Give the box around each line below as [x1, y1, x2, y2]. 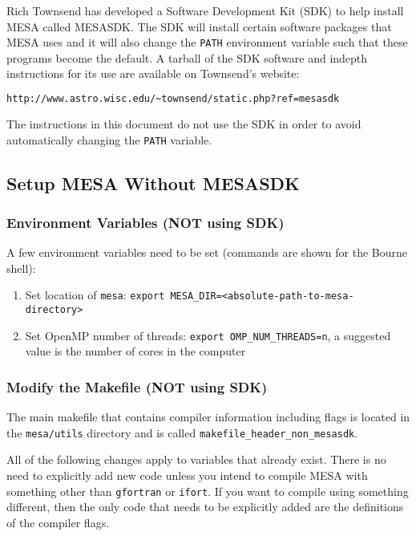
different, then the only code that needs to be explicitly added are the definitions [6, 498, 404, 515]
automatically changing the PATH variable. [6, 131, 212, 148]
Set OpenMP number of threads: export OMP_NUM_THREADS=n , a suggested [25, 327, 391, 343]
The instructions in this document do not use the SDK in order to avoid [6, 115, 361, 132]
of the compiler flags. [6, 514, 110, 530]
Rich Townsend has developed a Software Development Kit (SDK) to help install [6, 2, 404, 18]
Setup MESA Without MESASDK [6, 170, 301, 195]
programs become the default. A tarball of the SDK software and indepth [6, 49, 368, 66]
